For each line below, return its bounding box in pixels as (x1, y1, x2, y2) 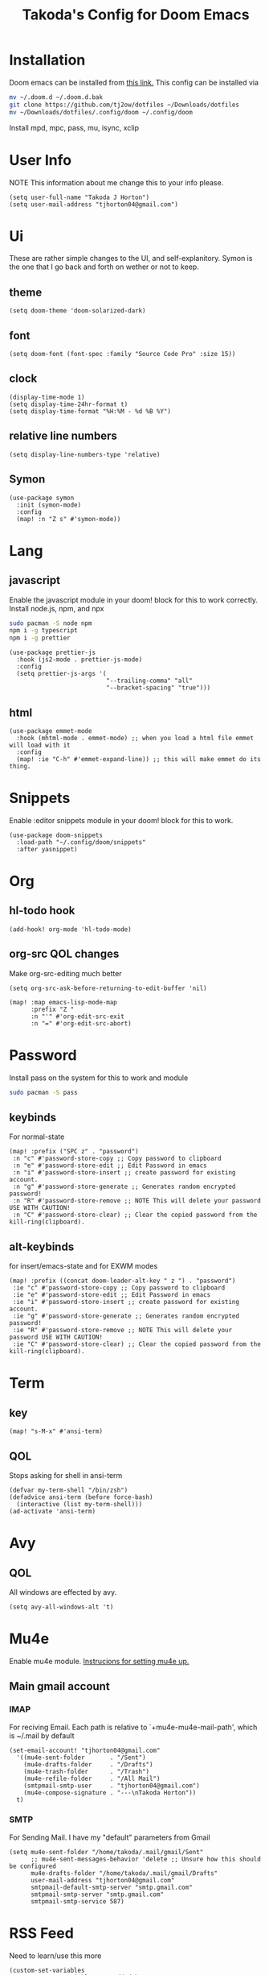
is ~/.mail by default (9, 1730, 75, 1741)
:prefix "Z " (30, 1005, 75, 1013)
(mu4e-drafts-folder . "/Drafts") (23, 1760, 153, 1769)
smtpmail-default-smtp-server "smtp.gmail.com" (30, 1883, 194, 1891)
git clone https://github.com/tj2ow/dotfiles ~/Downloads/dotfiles (9, 101, 240, 109)
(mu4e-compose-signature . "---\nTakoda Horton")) (23, 1788, 197, 1797)
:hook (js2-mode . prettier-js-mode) (16, 656, 143, 664)
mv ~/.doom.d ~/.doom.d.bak (9, 93, 104, 101)
